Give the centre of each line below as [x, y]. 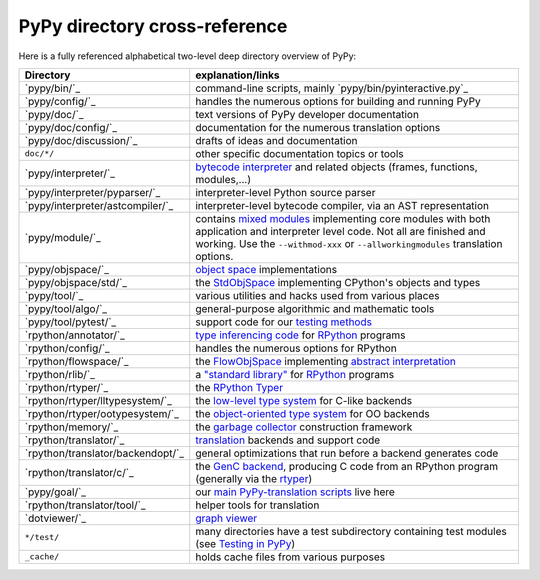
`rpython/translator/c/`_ [79, 472]
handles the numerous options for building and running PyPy [338, 101]
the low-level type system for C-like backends [304, 400]
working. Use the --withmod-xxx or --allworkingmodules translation [349, 243]
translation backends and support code [288, 440]
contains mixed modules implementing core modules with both [343, 218]
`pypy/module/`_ [63, 237]
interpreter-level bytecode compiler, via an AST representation [342, 205]
